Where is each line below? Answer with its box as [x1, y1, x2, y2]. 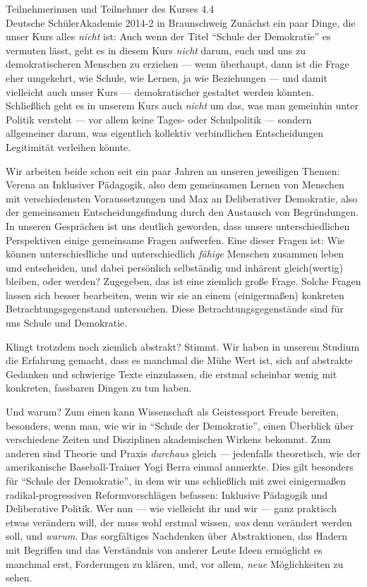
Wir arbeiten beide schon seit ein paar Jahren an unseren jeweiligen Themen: [6, 163, 340, 178]
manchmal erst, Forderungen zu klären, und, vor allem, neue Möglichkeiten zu [6, 556, 344, 571]
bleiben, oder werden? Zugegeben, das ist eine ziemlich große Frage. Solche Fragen [6, 274, 361, 289]
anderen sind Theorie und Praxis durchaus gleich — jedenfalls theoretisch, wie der [6, 445, 361, 460]
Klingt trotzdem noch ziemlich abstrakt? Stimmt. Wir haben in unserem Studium [6, 339, 360, 353]
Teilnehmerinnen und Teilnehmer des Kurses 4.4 [6, 1, 215, 16]
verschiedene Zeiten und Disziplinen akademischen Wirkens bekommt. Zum [6, 432, 331, 447]
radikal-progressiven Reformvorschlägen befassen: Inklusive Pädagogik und [6, 487, 328, 502]
